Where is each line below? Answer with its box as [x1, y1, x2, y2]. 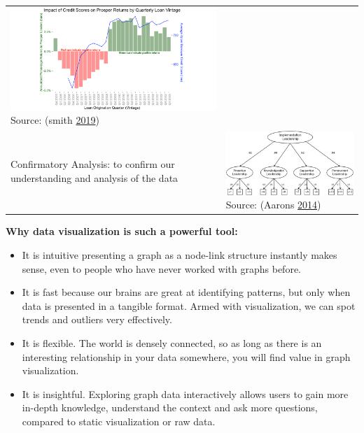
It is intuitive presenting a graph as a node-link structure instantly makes [22, 248, 337, 262]
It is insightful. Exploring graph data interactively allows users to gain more [22, 386, 349, 401]
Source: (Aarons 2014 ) [225, 197, 321, 212]
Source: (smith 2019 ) [10, 113, 99, 127]
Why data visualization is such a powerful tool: [6, 224, 238, 239]
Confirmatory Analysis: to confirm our [10, 157, 175, 171]
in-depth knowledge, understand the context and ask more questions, [22, 400, 318, 415]
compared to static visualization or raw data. [22, 414, 216, 428]
